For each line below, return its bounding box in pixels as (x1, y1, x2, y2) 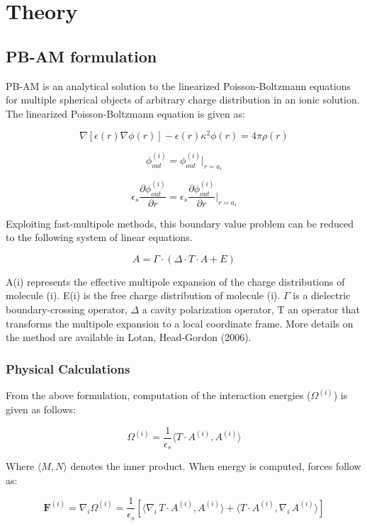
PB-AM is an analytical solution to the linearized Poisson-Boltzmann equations (6, 78, 351, 93)
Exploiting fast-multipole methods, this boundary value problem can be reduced (6, 216, 354, 230)
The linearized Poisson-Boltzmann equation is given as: (6, 106, 245, 121)
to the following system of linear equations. (6, 230, 193, 245)
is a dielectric (293, 288, 351, 303)
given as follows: (6, 401, 76, 416)
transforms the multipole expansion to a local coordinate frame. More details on (6, 315, 354, 330)
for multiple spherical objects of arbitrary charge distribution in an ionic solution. (6, 92, 360, 107)
